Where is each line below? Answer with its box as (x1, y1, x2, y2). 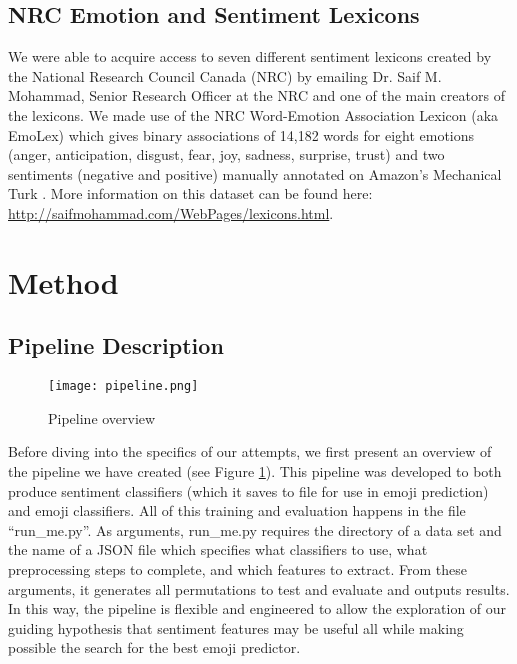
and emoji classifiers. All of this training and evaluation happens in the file (8, 500, 466, 521)
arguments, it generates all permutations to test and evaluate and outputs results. (8, 578, 510, 599)
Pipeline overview (48, 407, 156, 428)
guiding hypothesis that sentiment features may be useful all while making (8, 617, 464, 638)
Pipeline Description (8, 330, 224, 361)
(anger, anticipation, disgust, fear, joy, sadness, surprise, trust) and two (8, 144, 445, 165)
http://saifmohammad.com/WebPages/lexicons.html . (8, 202, 334, 223)
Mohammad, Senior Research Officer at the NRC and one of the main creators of (8, 85, 505, 106)
